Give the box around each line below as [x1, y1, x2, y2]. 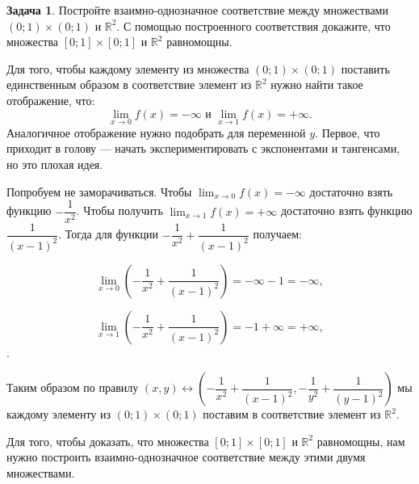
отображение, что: [6, 91, 95, 108]
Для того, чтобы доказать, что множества [6, 432, 209, 449]
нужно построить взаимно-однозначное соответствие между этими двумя [6, 448, 366, 465]
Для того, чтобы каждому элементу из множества [6, 60, 249, 77]
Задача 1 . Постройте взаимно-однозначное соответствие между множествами [6, 2, 388, 18]
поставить [341, 60, 390, 77]
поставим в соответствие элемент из [203, 406, 381, 423]
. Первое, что [315, 124, 380, 141]
